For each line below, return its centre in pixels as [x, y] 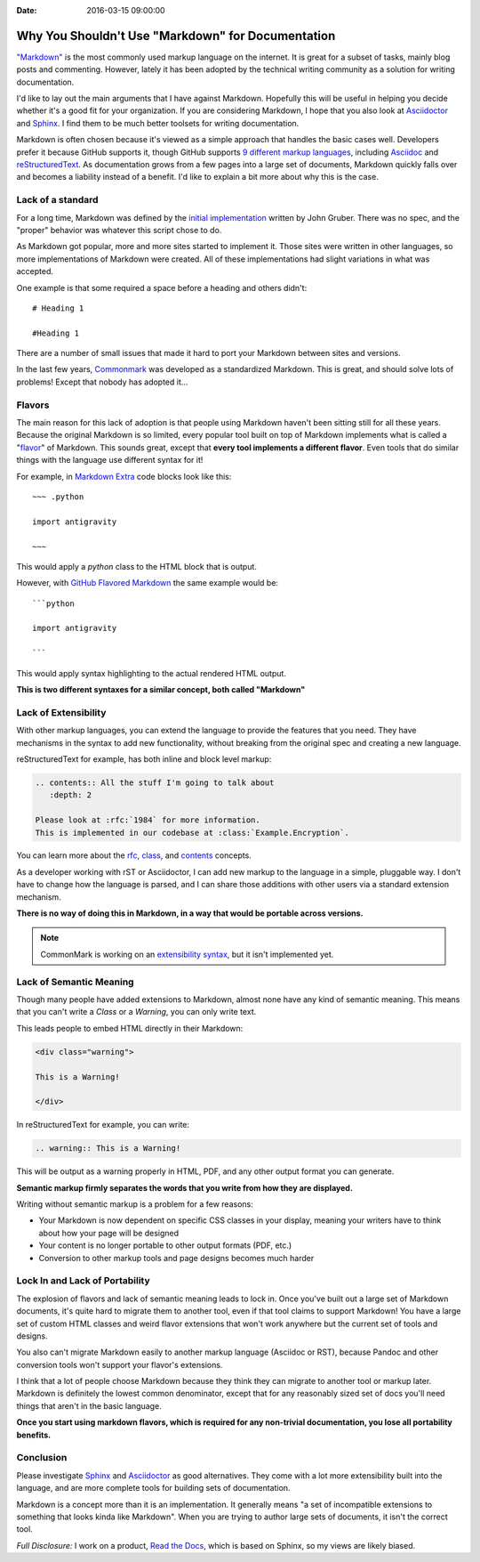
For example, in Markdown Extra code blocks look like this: [124, 476]
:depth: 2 [71, 795]
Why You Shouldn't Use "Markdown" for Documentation [176, 36]
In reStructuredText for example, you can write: [103, 1125]
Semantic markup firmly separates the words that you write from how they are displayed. [184, 1187]
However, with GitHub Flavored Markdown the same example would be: [148, 583]
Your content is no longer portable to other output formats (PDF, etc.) [165, 1245]
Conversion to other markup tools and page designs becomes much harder [176, 1258]
